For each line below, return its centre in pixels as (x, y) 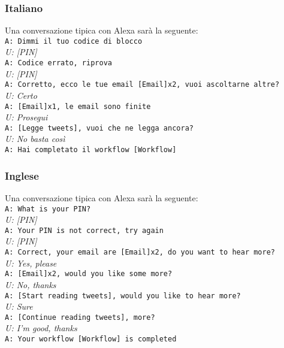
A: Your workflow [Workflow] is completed (91, 339)
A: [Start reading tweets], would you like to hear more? (123, 296)
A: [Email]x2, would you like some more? (89, 274)
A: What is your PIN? (48, 209)
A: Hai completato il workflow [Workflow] (91, 150)
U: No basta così (35, 139)
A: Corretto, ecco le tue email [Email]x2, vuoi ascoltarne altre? (142, 85)
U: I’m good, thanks (41, 328)
